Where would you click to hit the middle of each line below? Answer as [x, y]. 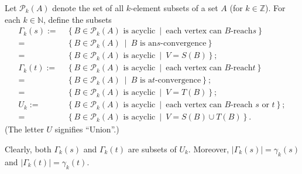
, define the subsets [78, 19]
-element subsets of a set [174, 8]
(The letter [24, 129]
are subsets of [152, 149]
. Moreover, [209, 149]
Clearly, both [28, 149]
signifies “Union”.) [87, 129]
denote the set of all [88, 8]
